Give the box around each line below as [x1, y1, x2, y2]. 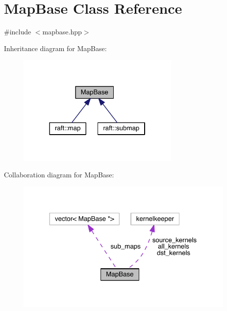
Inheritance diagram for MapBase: [4, 43, 107, 53]
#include [4, 27, 31, 37]
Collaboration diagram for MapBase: [4, 170, 114, 180]
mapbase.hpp [42, 27, 82, 37]
